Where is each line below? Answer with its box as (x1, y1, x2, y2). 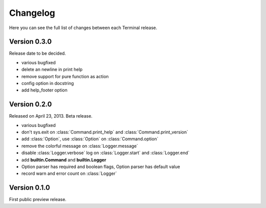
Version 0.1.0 (9, 183, 50, 192)
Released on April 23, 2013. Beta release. (9, 113, 93, 119)
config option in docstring (21, 81, 74, 86)
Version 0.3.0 (9, 38, 52, 46)
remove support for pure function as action (21, 73, 109, 79)
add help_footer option (21, 87, 67, 93)
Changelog (9, 7, 55, 18)
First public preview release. (9, 197, 66, 203)
